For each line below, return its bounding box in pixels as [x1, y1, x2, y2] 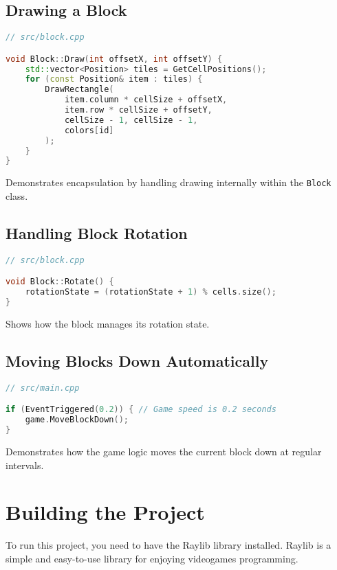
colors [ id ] [64, 125, 114, 135]
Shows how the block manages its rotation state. [6, 316, 210, 330]
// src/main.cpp [6, 383, 80, 393]
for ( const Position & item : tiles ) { [25, 74, 203, 84]
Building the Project [6, 498, 205, 526]
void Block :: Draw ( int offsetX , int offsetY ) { [6, 54, 223, 64]
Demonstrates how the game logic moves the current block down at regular [6, 444, 322, 458]
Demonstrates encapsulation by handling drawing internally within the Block [6, 175, 331, 190]
